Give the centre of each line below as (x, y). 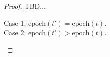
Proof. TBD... (25, 6)
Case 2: (15, 33)
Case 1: (15, 23)
